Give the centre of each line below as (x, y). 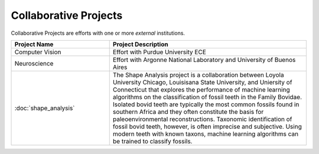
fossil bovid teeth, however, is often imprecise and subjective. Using (207, 126)
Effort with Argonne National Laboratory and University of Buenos (204, 60)
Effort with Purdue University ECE (159, 52)
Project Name (34, 44)
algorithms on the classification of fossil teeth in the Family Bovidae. (207, 97)
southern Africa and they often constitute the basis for (188, 112)
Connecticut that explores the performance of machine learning (201, 90)
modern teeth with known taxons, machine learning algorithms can (205, 134)
